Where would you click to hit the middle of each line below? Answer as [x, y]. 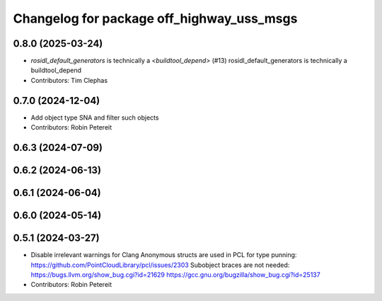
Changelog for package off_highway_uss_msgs [155, 18]
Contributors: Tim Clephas [69, 80]
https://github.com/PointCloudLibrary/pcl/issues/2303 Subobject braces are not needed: [160, 265]
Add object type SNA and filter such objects [95, 118]
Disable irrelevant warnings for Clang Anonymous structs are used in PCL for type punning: [164, 255]
